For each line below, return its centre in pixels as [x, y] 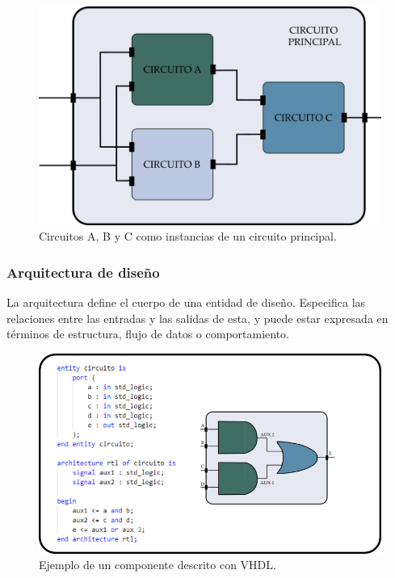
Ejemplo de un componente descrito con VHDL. [158, 565]
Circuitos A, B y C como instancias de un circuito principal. [188, 236]
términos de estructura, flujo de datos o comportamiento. [148, 334]
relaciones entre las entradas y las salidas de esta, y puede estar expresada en [197, 318]
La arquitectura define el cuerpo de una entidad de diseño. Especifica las [186, 302]
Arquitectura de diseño [83, 272]
